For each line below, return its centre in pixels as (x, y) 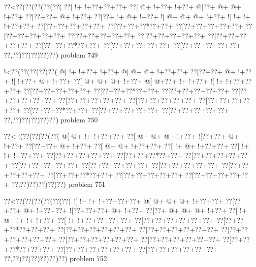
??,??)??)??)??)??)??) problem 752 (56, 258)
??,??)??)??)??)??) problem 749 (51, 54)
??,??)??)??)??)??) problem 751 (59, 184)
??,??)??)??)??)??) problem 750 (51, 119)
